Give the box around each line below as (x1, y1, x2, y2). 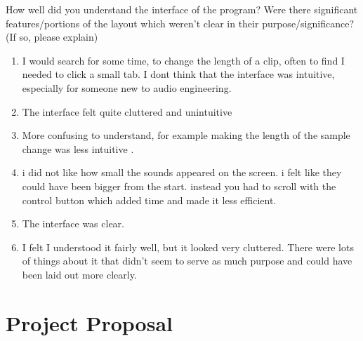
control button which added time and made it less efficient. (22, 192, 277, 207)
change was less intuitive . (22, 141, 134, 156)
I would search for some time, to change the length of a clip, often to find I (22, 53, 345, 67)
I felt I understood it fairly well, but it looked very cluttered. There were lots (22, 239, 354, 254)
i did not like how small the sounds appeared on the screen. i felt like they (22, 165, 342, 180)
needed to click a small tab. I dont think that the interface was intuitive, (22, 67, 335, 81)
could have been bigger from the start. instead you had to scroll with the (22, 178, 336, 193)
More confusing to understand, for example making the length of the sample (22, 128, 350, 142)
